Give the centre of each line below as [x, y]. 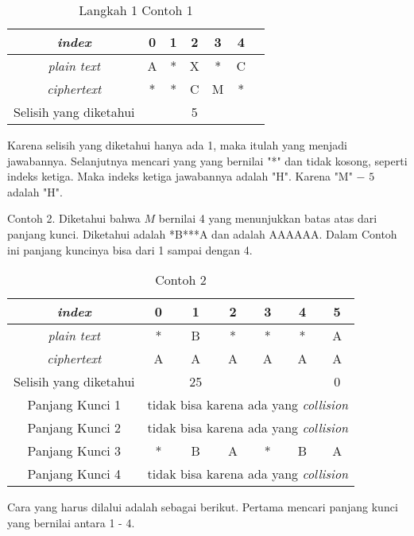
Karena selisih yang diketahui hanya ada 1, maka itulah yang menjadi [178, 145]
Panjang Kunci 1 [74, 405]
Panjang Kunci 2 [74, 428]
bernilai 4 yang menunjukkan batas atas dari [268, 218]
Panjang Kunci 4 [74, 474]
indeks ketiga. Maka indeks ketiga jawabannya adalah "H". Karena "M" [180, 176]
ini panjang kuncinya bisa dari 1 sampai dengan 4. [130, 249]
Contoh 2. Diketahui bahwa [74, 218]
